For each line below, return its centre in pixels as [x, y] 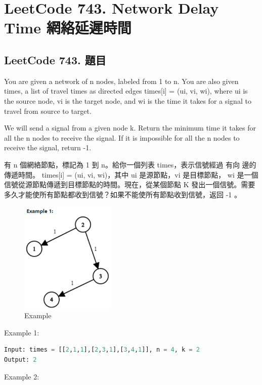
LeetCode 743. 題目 [55, 59]
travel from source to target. [48, 111]
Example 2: [22, 376]
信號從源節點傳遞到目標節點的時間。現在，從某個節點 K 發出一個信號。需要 [130, 184]
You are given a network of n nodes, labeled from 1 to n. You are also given [121, 81]
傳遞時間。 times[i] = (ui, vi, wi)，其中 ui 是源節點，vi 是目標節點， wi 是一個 [131, 174]
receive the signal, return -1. [48, 147]
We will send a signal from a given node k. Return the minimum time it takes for [130, 128]
